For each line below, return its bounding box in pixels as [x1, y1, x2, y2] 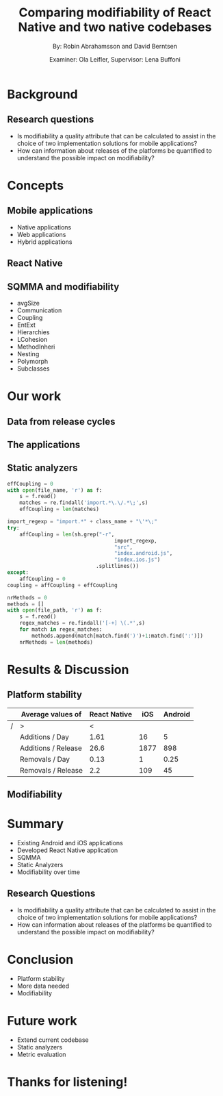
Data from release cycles [7, 416, 116, 427]
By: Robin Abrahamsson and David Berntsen [52, 42, 178, 50]
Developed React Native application [16, 846, 118, 854]
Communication [16, 306, 62, 314]
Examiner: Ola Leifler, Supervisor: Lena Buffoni [49, 55, 181, 63]
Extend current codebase [16, 1036, 89, 1044]
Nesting [16, 349, 40, 358]
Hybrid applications [16, 238, 73, 246]
